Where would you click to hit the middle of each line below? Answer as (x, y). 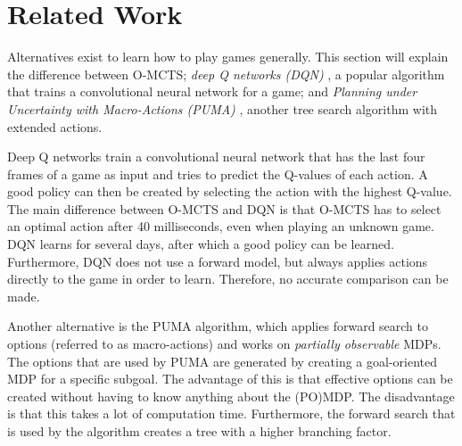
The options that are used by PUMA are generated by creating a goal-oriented (222, 361)
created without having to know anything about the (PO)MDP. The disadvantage (231, 396)
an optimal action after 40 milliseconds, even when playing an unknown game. (221, 226)
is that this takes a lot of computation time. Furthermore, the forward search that (231, 413)
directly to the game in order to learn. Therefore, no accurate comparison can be (228, 279)
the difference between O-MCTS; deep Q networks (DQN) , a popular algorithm (226, 74)
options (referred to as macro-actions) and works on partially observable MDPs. (224, 344)
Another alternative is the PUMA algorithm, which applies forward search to (218, 326)
